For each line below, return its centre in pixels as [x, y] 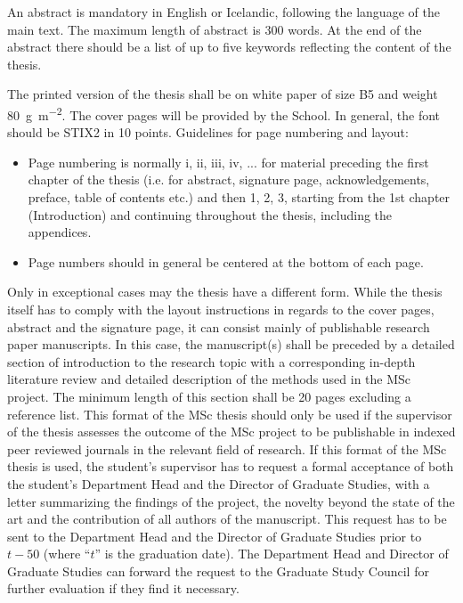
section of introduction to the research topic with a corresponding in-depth [211, 361]
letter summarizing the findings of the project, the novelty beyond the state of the [231, 501]
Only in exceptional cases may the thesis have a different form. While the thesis [225, 292]
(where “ [67, 554]
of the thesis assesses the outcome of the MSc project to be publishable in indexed [231, 432]
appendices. [60, 232]
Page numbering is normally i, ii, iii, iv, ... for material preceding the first [228, 162]
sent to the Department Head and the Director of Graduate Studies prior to [215, 536]
